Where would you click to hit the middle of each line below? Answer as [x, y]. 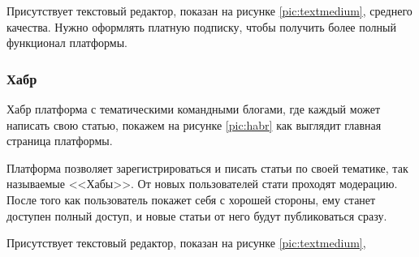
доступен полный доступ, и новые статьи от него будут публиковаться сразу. [197, 215]
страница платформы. [60, 141]
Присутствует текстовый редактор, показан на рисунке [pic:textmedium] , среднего [209, 11]
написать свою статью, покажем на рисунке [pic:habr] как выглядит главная [194, 124]
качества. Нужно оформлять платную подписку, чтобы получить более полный [201, 26]
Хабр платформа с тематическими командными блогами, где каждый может [194, 109]
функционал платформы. [67, 43]
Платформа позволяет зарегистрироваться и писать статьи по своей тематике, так [207, 167]
